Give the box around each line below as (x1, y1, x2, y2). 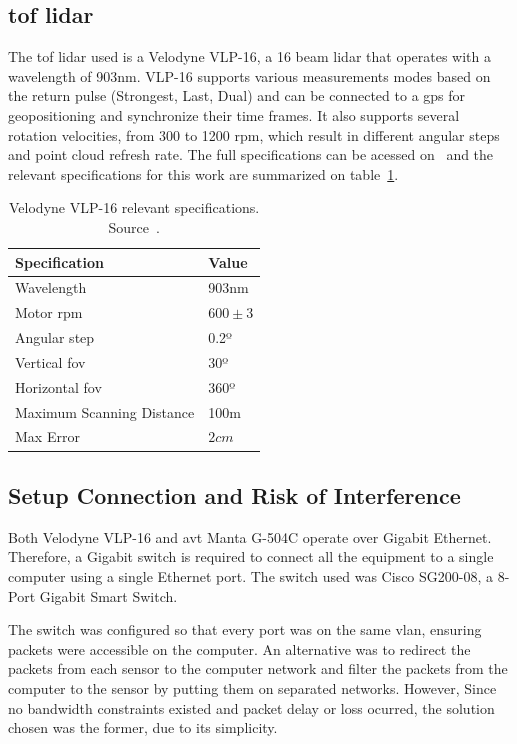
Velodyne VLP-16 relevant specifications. (9, 197, 260, 218)
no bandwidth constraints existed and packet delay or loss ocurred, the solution (8, 697, 495, 718)
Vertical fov (15, 351, 86, 372)
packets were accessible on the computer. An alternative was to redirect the (8, 638, 471, 659)
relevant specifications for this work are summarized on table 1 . (8, 163, 399, 184)
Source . (108, 216, 160, 237)
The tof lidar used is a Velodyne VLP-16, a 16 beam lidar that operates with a (8, 46, 492, 67)
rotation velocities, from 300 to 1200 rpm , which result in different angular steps (8, 124, 500, 145)
